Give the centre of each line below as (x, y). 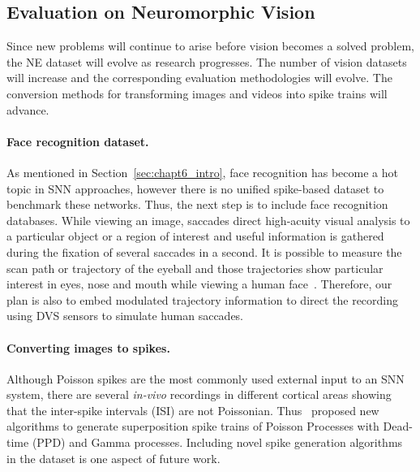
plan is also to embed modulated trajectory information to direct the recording (203, 299)
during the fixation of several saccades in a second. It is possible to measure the (204, 251)
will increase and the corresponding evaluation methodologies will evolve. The (199, 78)
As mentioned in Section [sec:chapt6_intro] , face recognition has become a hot (202, 172)
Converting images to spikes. (88, 347)
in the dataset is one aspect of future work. (114, 458)
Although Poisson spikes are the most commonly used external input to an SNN (206, 378)
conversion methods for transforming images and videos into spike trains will (197, 93)
